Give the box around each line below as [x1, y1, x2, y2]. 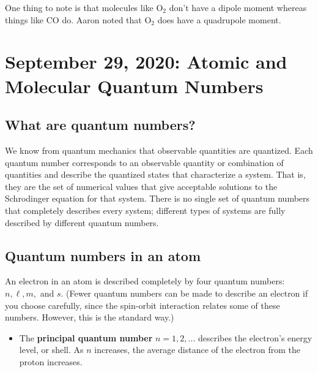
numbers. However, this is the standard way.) [5, 311, 174, 324]
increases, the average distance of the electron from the [94, 343, 301, 356]
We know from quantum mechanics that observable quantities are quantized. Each [5, 143, 313, 156]
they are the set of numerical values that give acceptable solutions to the [5, 180, 278, 192]
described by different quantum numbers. [5, 216, 159, 229]
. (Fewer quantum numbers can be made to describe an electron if [61, 286, 308, 299]
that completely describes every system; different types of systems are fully [5, 203, 286, 216]
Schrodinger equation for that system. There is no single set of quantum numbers [5, 192, 310, 205]
